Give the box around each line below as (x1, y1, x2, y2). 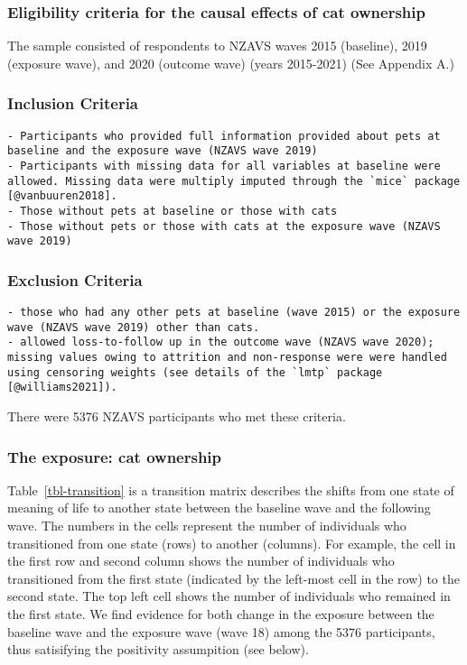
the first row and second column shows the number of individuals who (7, 551, 395, 570)
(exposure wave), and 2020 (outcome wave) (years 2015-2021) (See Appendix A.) (7, 53, 454, 72)
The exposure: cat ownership (7, 445, 222, 467)
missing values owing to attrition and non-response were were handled (7, 351, 447, 365)
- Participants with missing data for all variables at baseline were (7, 159, 441, 172)
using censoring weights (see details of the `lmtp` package (7, 365, 383, 379)
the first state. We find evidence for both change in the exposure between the (7, 605, 434, 623)
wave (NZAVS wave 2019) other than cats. (7, 320, 260, 334)
